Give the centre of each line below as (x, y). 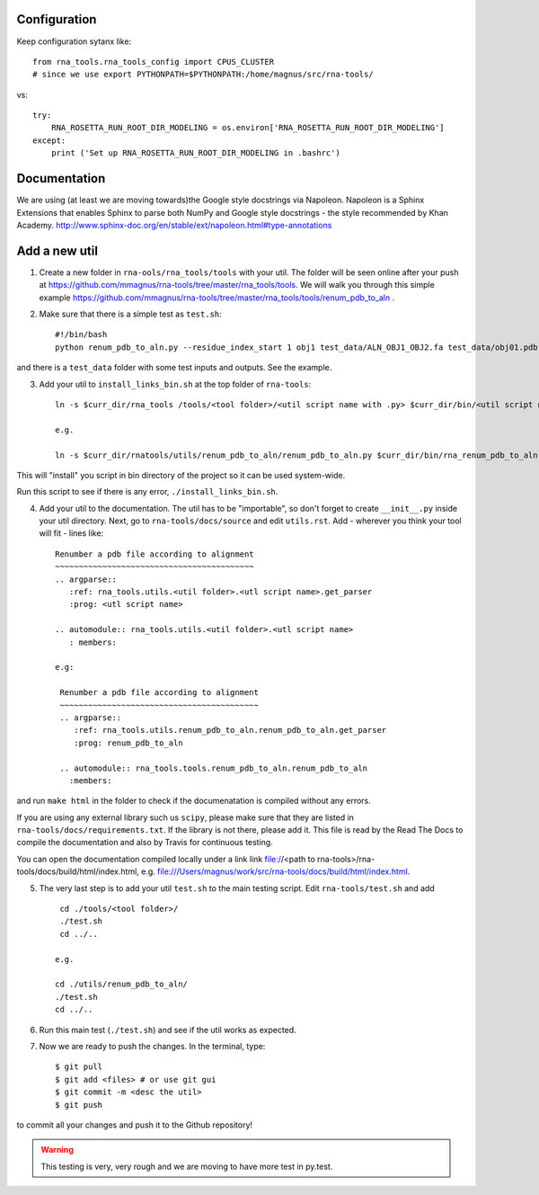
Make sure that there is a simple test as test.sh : (130, 314)
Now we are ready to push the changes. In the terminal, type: (152, 1046)
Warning (57, 1150)
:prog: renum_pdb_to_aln (128, 743)
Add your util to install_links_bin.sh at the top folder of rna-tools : (175, 384)
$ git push (79, 1105)
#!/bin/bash (81, 334)
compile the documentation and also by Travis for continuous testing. (145, 843)
